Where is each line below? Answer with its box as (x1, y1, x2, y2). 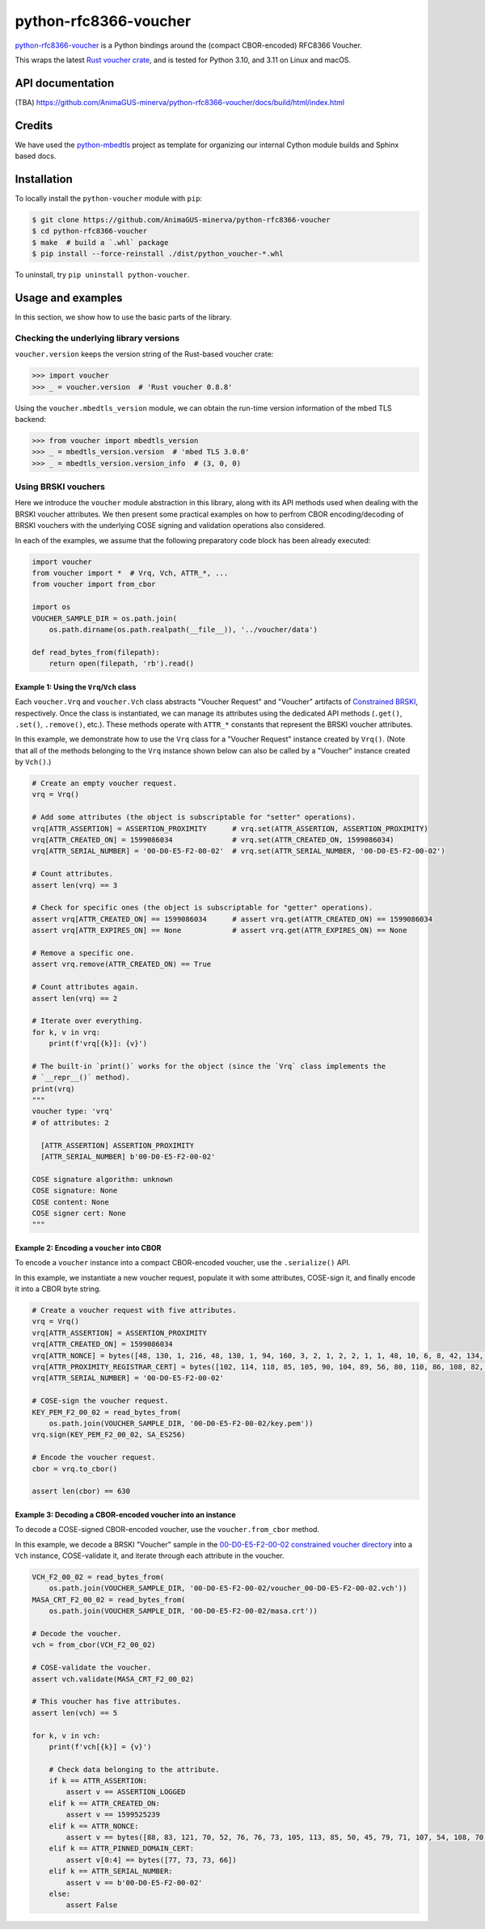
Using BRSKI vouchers (15, 481, 105, 492)
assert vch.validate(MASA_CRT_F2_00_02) (32, 1674, 194, 1683)
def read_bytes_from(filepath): (32, 648, 161, 656)
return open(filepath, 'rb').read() (48, 659, 194, 669)
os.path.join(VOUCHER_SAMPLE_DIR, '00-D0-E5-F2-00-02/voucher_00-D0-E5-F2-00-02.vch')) (48, 1584, 407, 1593)
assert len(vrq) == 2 (32, 994, 118, 1002)
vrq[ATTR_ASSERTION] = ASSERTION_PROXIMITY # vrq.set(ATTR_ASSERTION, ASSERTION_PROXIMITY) (32, 824, 428, 833)
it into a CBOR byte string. (15, 1284, 101, 1294)
